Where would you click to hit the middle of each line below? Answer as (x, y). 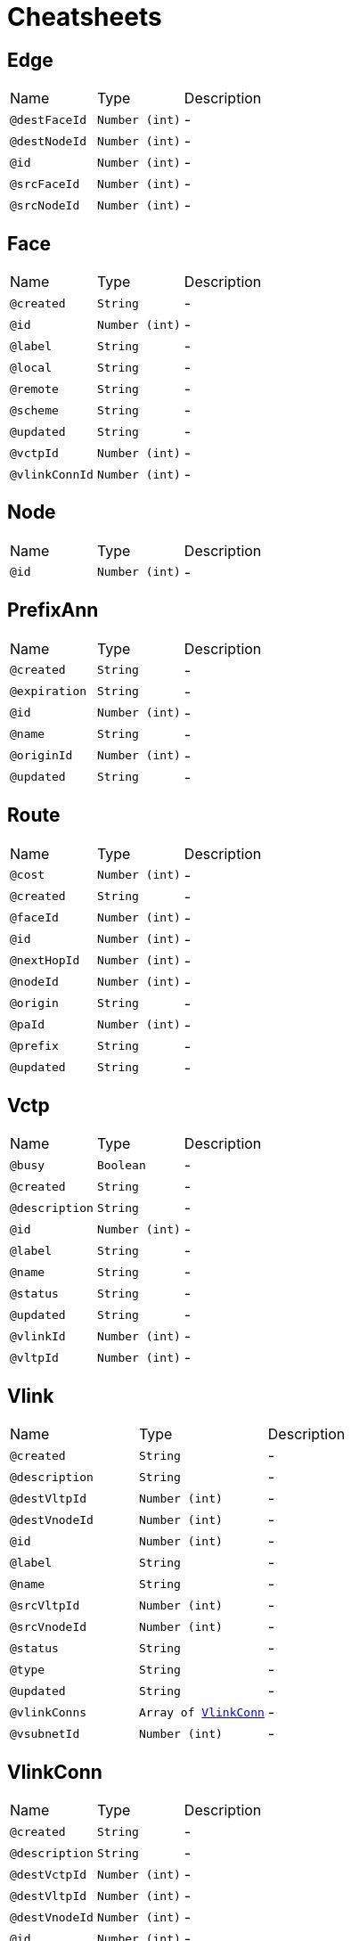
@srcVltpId (45, 1605)
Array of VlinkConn (201, 1712)
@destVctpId (49, 1874)
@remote (34, 389)
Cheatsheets (85, 17)
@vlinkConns (49, 1712)
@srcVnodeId (49, 1626)
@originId (41, 756)
